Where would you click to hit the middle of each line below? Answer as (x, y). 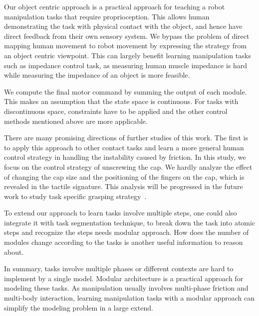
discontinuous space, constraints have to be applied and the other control (116, 111)
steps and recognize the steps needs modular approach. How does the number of (127, 232)
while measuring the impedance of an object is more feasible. (97, 75)
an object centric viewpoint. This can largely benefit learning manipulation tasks (128, 55)
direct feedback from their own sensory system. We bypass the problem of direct (127, 36)
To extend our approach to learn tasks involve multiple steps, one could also (121, 213)
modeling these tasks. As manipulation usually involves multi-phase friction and (126, 288)
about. (14, 252)
